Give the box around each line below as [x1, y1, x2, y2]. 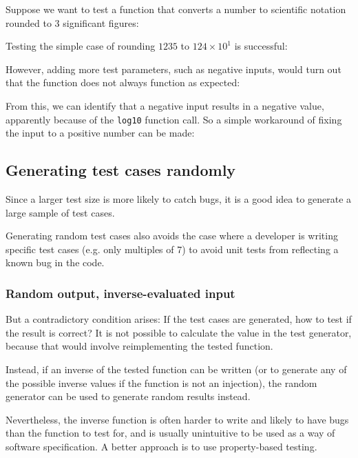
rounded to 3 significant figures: [6, 15, 139, 30]
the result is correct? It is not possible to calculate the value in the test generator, [6, 325, 352, 339]
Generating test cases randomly [6, 159, 236, 181]
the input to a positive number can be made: [6, 126, 195, 140]
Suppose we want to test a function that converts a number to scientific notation [6, 2, 346, 16]
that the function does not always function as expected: [6, 75, 240, 90]
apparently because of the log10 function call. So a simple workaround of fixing [6, 112, 342, 126]
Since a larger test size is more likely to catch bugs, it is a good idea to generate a [6, 192, 352, 206]
